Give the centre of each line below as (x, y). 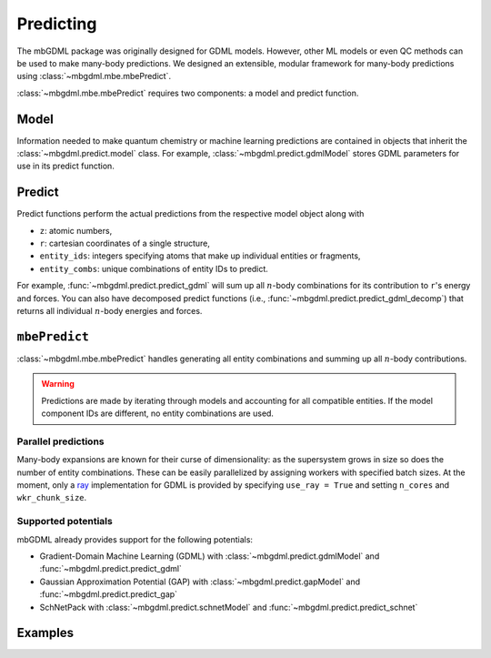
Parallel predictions (60, 441)
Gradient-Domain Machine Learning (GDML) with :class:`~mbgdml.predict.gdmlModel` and (210, 556)
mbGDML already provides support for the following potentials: (135, 539)
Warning (58, 384)
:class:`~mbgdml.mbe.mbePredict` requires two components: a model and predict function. (188, 93)
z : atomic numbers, (76, 230)
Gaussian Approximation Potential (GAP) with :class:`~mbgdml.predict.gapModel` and (200, 582)
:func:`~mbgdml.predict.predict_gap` (108, 594)
